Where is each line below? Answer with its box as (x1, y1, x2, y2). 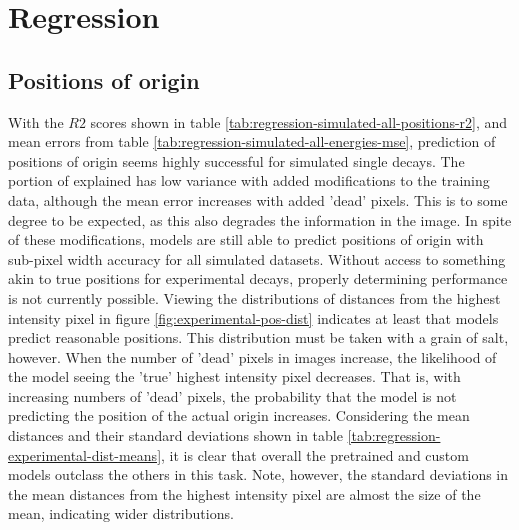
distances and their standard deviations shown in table (8, 425, 343, 446)
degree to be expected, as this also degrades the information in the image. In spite (8, 209, 512, 230)
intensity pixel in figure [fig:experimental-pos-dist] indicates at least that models (8, 307, 499, 328)
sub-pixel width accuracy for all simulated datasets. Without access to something (8, 248, 506, 269)
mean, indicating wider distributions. (8, 503, 234, 524)
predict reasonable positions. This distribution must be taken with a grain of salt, (8, 327, 509, 348)
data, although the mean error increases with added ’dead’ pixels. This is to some (8, 189, 508, 210)
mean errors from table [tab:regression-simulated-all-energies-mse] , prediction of (8, 131, 496, 152)
